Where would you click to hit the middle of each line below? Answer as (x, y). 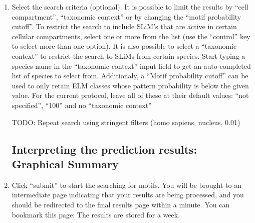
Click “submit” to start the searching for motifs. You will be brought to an (126, 185)
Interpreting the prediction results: (104, 149)
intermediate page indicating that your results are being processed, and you (128, 195)
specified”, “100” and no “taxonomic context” (82, 105)
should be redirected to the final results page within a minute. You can (121, 204)
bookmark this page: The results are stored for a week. (96, 214)
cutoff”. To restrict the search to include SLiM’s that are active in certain (124, 26)
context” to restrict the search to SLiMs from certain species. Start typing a (129, 55)
